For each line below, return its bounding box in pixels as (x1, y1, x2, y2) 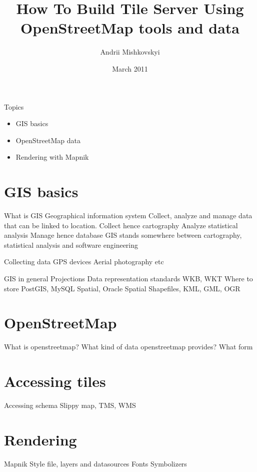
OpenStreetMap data (15, 135, 80, 145)
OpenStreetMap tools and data (20, 18, 240, 38)
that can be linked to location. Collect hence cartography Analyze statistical (4, 220, 238, 230)
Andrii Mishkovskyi (100, 47, 160, 57)
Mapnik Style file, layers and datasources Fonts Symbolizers (4, 458, 187, 468)
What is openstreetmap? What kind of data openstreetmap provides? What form (4, 341, 253, 352)
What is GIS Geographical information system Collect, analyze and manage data (4, 210, 252, 220)
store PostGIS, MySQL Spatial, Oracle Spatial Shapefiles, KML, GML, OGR (4, 283, 240, 293)
